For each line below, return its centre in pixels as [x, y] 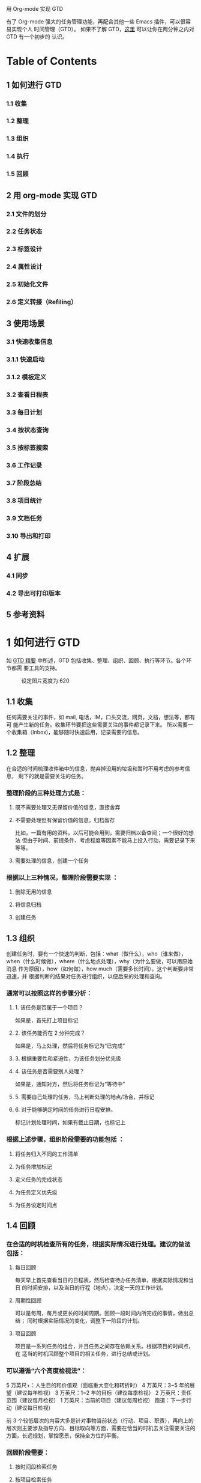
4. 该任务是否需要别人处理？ [50, 1071]
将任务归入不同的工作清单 [46, 1154]
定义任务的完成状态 [39, 1179]
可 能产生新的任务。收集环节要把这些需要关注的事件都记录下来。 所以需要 [97, 724]
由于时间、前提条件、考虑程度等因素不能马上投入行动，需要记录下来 [111, 841]
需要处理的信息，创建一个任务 [52, 860]
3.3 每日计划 [24, 412]
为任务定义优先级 [36, 1192]
